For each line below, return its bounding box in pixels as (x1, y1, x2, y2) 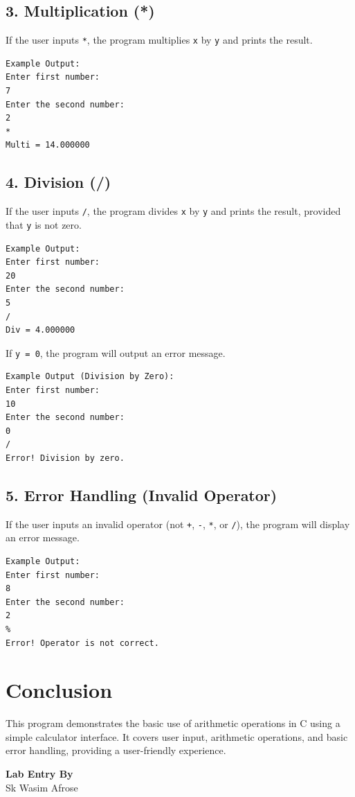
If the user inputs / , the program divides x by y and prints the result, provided (6, 204, 341, 218)
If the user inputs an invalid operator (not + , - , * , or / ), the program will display (6, 516, 350, 531)
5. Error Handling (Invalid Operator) (6, 484, 277, 505)
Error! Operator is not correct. (6, 638, 159, 648)
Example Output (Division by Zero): (6, 371, 174, 382)
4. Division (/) (6, 171, 111, 193)
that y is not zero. (6, 217, 82, 231)
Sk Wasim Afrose (6, 780, 78, 794)
